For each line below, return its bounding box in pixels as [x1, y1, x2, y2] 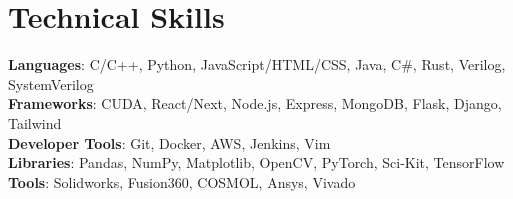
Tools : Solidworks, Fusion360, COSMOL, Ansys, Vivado [8, 171, 356, 192]
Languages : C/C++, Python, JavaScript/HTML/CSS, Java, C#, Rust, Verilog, [8, 54, 506, 75]
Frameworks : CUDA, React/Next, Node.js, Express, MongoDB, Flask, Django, [8, 93, 502, 114]
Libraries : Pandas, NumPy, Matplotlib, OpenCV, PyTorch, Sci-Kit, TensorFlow [8, 152, 505, 173]
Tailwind [8, 112, 62, 133]
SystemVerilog [8, 73, 94, 94]
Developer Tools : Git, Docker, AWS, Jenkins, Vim [8, 132, 331, 153]
